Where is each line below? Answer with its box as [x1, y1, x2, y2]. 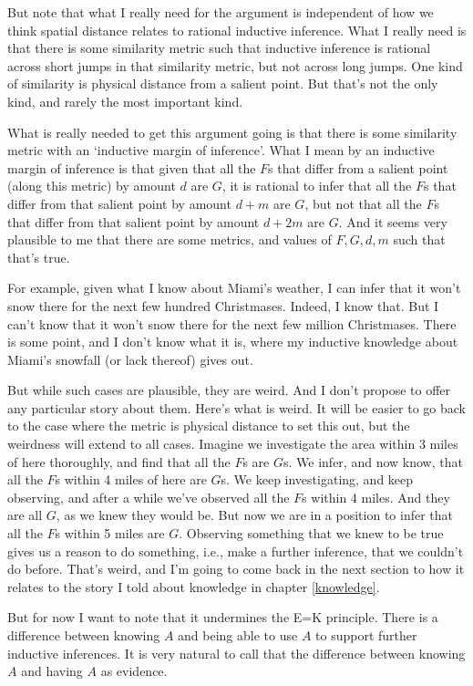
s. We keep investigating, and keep [221, 470, 414, 489]
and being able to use [178, 626, 298, 644]
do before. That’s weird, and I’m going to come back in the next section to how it [7, 559, 465, 578]
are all [7, 505, 43, 525]
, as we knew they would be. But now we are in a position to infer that [56, 505, 454, 525]
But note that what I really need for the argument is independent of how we [7, 3, 434, 21]
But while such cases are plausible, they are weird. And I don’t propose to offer [7, 380, 451, 400]
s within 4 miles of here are [55, 470, 207, 489]
